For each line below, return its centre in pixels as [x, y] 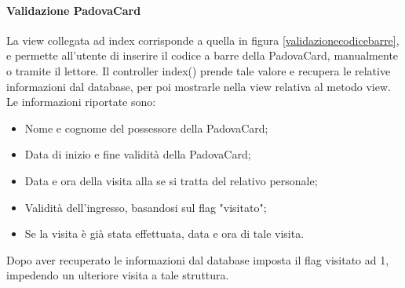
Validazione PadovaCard [74, 10]
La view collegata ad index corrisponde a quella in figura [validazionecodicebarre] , [203, 40]
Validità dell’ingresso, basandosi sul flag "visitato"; [146, 207]
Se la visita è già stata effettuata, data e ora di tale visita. [164, 233]
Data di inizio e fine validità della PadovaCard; [138, 154]
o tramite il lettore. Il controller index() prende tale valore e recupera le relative [199, 70]
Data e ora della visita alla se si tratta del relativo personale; [171, 180]
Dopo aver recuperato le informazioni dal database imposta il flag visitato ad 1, [198, 259]
